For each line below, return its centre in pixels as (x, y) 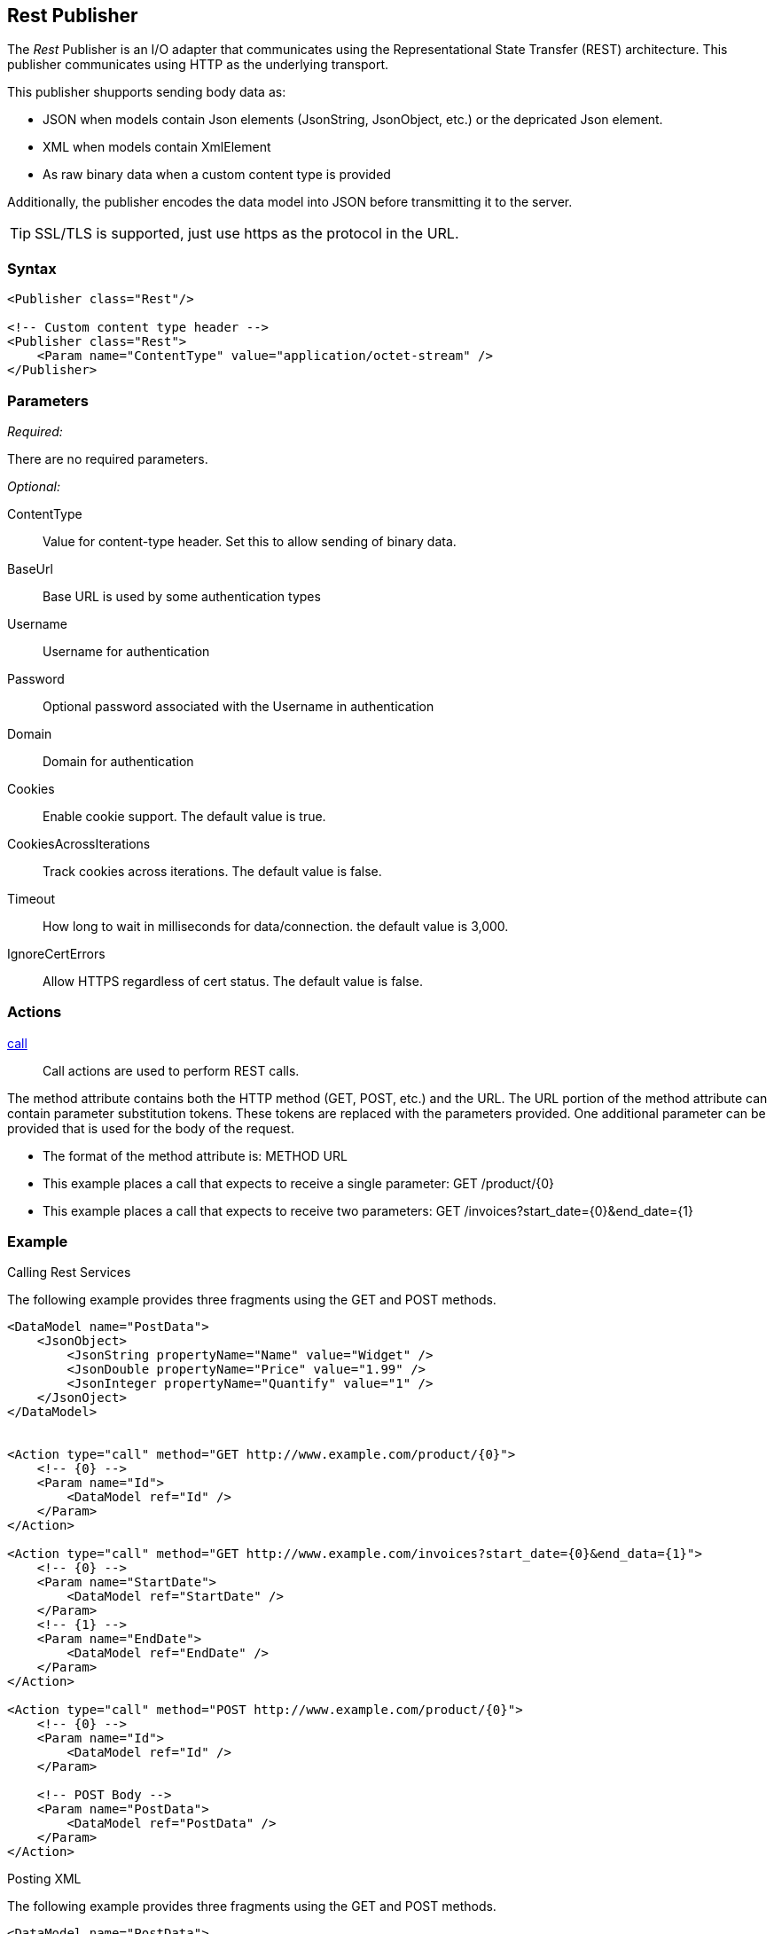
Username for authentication (126, 651)
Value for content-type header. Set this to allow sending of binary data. (250, 541)
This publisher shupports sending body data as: (147, 92)
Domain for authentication (118, 761)
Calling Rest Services (69, 1272)
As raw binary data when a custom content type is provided (217, 175)
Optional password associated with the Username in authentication (238, 706)
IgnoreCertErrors (56, 953)
